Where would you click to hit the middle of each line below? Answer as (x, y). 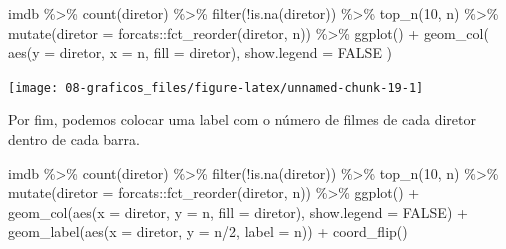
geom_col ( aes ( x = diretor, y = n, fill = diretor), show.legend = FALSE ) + (238, 211)
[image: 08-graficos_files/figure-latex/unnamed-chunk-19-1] (216, 87)
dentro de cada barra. (74, 139)
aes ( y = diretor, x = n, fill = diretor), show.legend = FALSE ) (200, 52)
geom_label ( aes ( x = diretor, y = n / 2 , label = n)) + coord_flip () (208, 231)
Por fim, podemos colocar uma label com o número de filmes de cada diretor (242, 119)
